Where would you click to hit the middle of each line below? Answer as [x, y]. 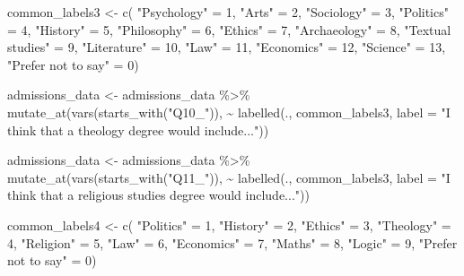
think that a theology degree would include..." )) [138, 129]
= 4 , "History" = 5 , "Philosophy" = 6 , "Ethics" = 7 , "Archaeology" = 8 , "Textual [229, 29]
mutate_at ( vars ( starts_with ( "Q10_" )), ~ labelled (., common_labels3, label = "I [229, 112]
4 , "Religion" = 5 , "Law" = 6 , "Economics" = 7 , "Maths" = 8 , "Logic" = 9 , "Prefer [232, 242]
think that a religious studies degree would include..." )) [158, 195]
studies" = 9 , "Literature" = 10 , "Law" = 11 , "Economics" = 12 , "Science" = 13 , [227, 47]
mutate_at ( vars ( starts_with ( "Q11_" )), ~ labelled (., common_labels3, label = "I [229, 177]
